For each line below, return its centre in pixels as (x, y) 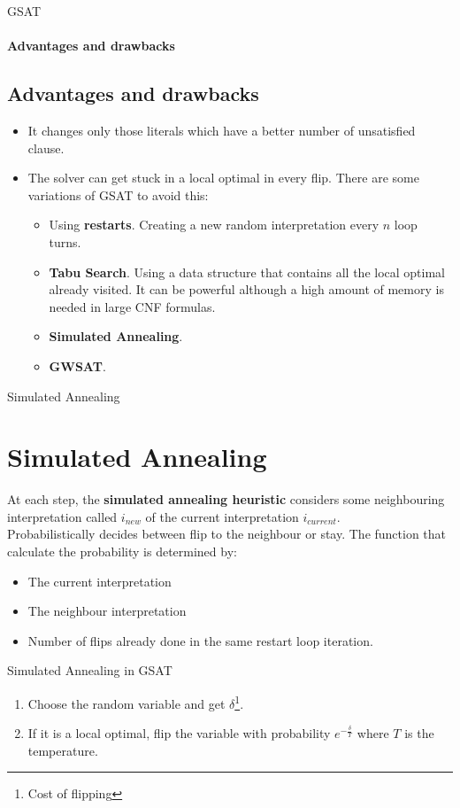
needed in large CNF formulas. (132, 306)
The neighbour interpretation (107, 611)
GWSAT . (77, 365)
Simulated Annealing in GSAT (90, 670)
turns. (65, 241)
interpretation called (62, 516)
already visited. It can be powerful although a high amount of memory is (246, 289)
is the (419, 733)
